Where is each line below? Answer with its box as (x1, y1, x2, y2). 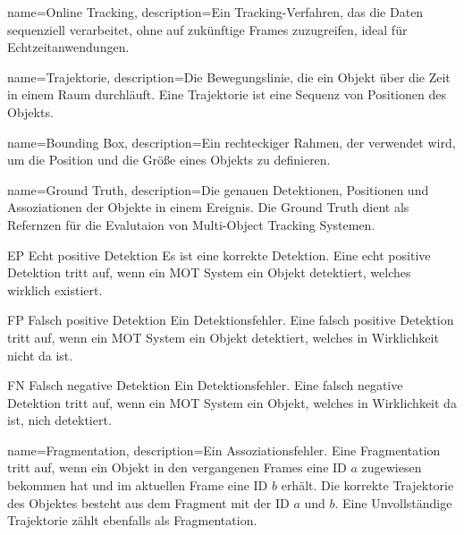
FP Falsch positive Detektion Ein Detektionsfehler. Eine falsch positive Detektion (7, 310, 454, 329)
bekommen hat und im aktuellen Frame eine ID (7, 476, 268, 495)
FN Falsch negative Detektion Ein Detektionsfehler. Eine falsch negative (7, 376, 403, 395)
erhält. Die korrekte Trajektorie (281, 476, 454, 495)
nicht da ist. (7, 345, 73, 364)
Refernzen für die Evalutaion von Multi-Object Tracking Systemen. (7, 215, 375, 234)
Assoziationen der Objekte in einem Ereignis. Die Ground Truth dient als (7, 198, 409, 217)
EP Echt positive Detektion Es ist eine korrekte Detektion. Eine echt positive (7, 245, 431, 264)
